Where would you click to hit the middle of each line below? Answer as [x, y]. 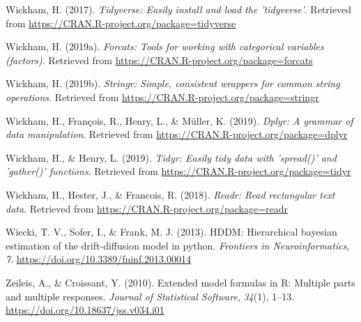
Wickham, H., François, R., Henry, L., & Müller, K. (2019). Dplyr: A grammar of [179, 120]
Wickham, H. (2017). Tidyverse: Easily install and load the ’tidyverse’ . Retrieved [178, 9]
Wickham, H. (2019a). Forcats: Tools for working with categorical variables [165, 46]
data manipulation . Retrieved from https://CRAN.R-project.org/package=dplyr [177, 134]
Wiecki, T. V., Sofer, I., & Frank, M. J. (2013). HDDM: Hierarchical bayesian [171, 232]
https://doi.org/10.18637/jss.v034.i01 [85, 310]
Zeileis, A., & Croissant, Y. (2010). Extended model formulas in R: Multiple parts [180, 282]
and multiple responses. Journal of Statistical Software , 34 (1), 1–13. [150, 296]
